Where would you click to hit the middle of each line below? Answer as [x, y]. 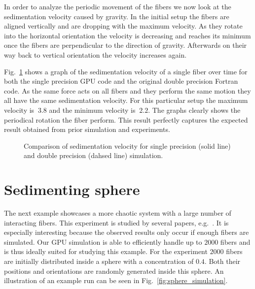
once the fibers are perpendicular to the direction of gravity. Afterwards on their [126, 45]
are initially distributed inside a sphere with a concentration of [99, 261]
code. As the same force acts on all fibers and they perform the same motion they [127, 90]
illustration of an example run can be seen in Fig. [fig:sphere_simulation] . [116, 280]
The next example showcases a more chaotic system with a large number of [118, 213]
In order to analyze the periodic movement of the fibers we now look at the [118, 6]
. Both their [222, 261]
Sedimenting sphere [72, 189]
